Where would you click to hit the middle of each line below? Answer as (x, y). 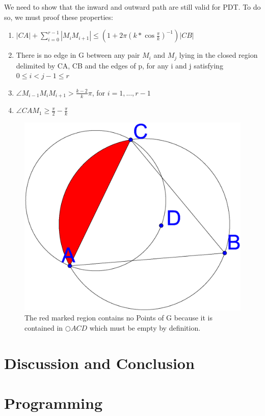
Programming (53, 403)
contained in (44, 327)
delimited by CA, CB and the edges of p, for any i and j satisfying (120, 65)
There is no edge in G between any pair (78, 55)
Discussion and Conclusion (99, 363)
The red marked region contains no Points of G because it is (118, 318)
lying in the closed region (218, 55)
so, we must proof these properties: (59, 17)
